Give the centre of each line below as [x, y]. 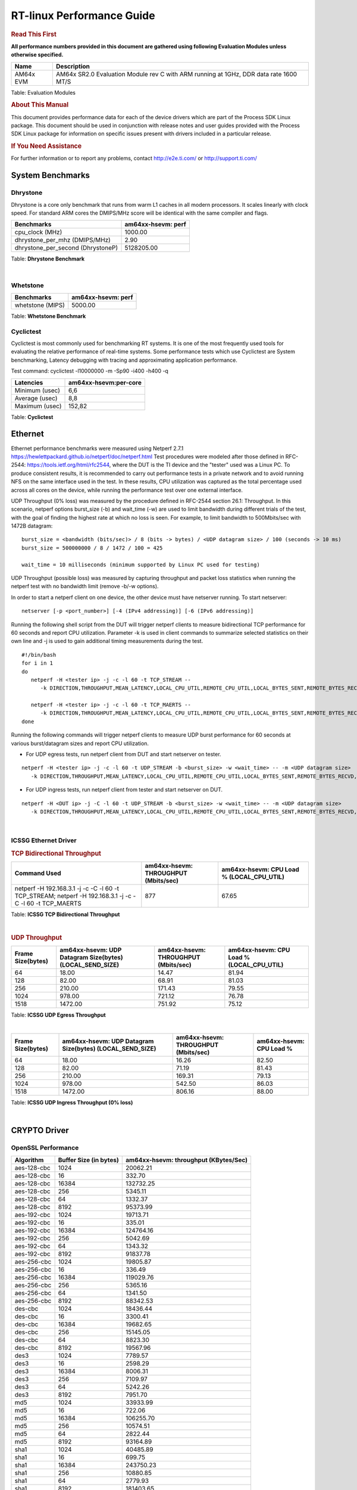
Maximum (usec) [38, 406]
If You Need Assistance [46, 146]
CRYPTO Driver [40, 1130]
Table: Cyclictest [32, 417]
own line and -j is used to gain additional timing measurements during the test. [107, 641]
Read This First [34, 34]
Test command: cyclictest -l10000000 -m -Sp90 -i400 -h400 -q [90, 371]
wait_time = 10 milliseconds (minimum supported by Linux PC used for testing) [141, 564]
